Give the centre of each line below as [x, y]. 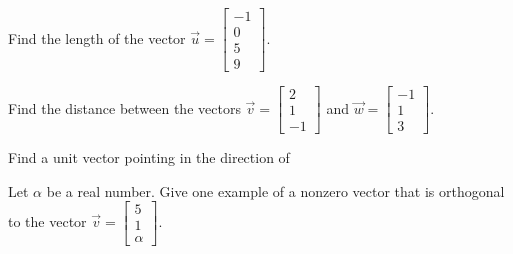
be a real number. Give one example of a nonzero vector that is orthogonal [275, 190]
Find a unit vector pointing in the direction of [149, 157]
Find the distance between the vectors [124, 107]
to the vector [47, 220]
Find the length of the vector [97, 37]
